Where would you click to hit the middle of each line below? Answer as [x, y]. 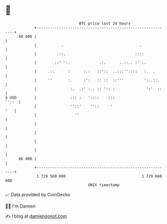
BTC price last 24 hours [105, 23]
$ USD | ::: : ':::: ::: [60, 98]
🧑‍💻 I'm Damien [20, 206]
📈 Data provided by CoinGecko [38, 195]
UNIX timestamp [104, 185]
